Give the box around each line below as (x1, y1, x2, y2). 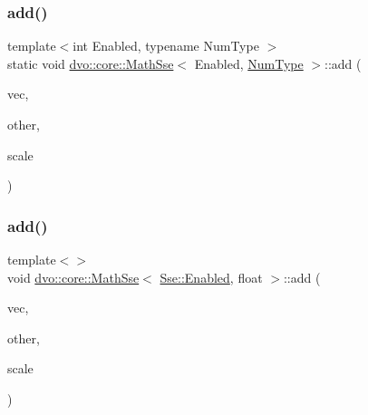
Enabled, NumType (194, 53, 304, 72)
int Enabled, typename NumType (73, 36, 259, 55)
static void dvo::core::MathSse (7, 53, 174, 72)
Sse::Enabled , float (160, 267, 263, 286)
